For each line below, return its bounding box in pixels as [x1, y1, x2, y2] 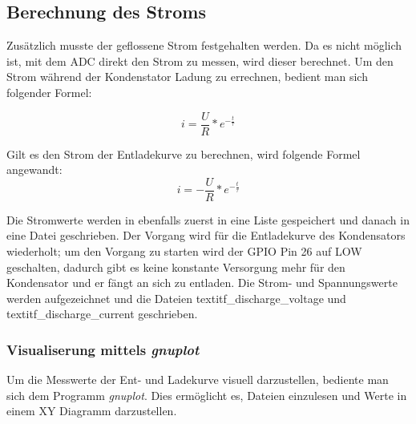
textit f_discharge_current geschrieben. [6, 305, 198, 322]
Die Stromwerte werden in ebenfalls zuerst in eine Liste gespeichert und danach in [6, 211, 410, 228]
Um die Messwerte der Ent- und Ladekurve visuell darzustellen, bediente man [6, 371, 389, 388]
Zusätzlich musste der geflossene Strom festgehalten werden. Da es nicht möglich [6, 37, 402, 54]
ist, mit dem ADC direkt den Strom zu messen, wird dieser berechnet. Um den [6, 52, 394, 69]
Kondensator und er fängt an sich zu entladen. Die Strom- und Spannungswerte [6, 274, 398, 291]
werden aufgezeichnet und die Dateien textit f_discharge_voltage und [6, 289, 346, 306]
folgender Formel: [6, 83, 92, 100]
